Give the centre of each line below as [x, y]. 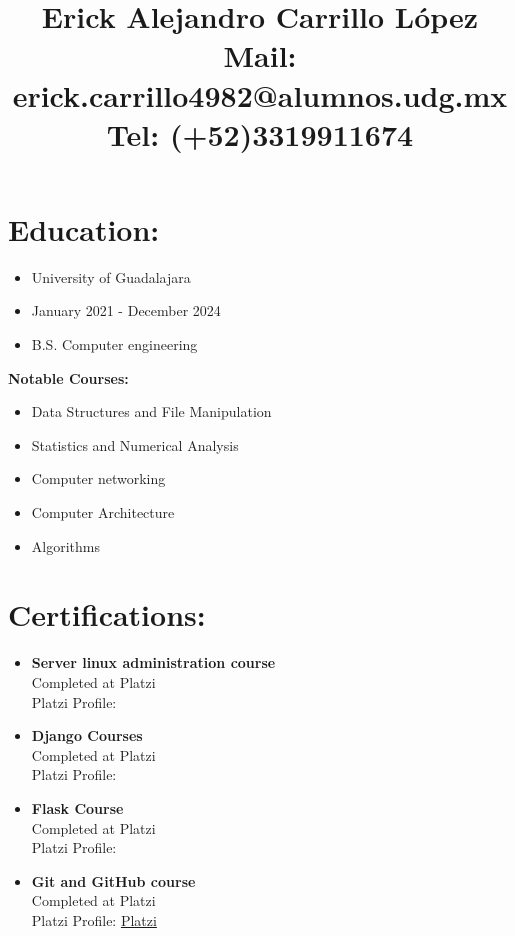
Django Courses [87, 735]
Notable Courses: [68, 377]
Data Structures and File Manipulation [151, 411]
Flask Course [77, 807]
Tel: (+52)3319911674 [260, 133]
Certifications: [107, 614]
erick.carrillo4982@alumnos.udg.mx [260, 94]
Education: [84, 228]
